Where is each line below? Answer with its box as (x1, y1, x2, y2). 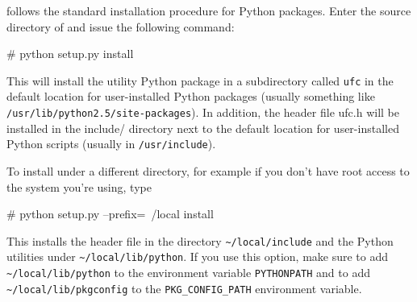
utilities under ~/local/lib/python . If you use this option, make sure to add (6, 248, 389, 265)
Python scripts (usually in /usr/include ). (6, 135, 216, 152)
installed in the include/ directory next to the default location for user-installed (6, 119, 399, 136)
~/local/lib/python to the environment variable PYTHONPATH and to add (6, 264, 370, 281)
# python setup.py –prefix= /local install (6, 205, 214, 222)
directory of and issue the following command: (6, 18, 235, 35)
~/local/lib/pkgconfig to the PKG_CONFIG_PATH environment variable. (6, 279, 362, 296)
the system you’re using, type (6, 178, 152, 195)
